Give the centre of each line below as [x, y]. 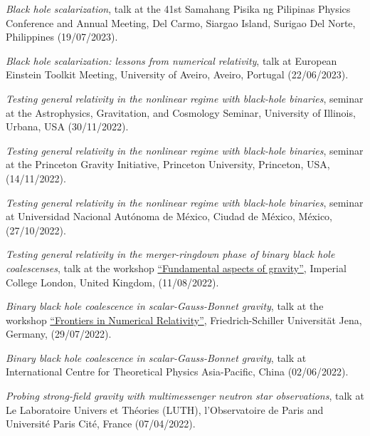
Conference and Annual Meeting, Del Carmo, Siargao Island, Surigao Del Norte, [181, 22]
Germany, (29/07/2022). [59, 334]
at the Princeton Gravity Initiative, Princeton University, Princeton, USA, [168, 164]
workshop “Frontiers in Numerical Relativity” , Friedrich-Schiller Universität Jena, [184, 320]
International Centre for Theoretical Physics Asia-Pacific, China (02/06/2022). [177, 372]
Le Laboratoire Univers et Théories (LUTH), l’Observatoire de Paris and [165, 409]
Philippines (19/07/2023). [62, 37]
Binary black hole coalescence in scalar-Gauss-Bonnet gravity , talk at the [165, 306]
